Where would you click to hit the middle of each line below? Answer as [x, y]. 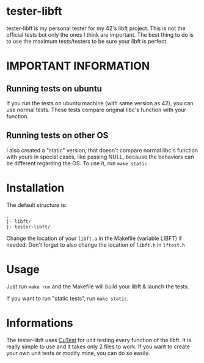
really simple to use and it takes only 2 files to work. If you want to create [98, 346]
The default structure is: [37, 205]
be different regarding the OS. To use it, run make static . [78, 163]
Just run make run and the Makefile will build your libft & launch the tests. [98, 286]
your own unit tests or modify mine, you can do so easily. [78, 353]
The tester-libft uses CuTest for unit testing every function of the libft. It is [99, 340]
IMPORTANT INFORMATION [78, 66]
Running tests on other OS [57, 136]
